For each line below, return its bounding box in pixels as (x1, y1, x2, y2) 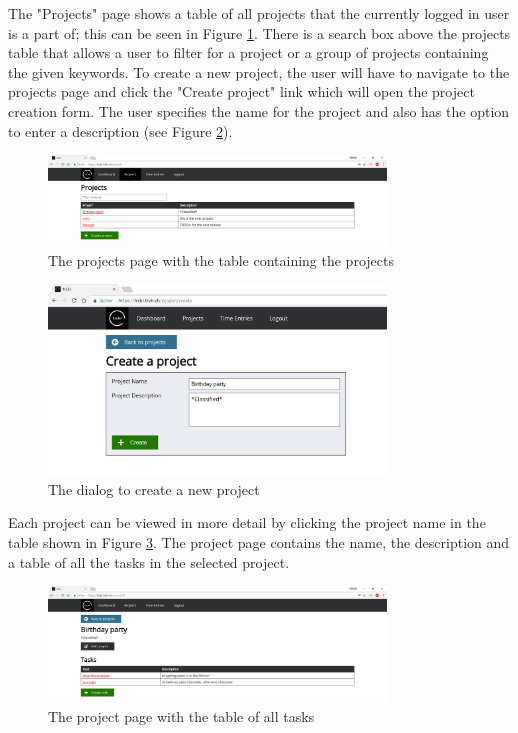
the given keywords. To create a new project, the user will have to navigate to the (8, 61, 510, 82)
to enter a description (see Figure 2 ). (8, 120, 233, 141)
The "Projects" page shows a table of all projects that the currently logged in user (8, 3, 510, 23)
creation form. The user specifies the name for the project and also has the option (8, 100, 510, 121)
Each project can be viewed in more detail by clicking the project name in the (8, 512, 486, 533)
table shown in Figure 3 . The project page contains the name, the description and (8, 531, 510, 552)
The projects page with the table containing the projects (48, 249, 394, 270)
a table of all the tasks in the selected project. (8, 551, 290, 572)
